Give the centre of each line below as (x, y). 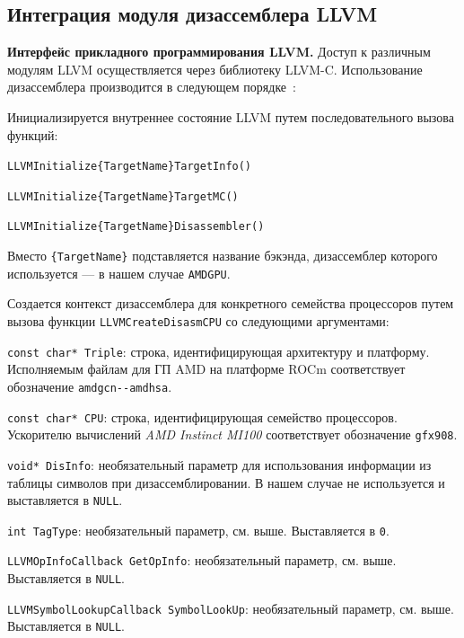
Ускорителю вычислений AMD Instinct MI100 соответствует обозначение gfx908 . (232, 434)
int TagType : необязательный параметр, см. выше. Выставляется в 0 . (198, 530)
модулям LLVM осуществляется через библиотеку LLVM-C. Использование (215, 69)
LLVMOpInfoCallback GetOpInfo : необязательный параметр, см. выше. (202, 560)
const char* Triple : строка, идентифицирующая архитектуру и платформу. (219, 351)
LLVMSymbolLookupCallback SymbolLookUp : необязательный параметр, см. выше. (231, 608)
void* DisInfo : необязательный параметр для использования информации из (219, 464)
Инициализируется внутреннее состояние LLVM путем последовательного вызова (231, 116)
